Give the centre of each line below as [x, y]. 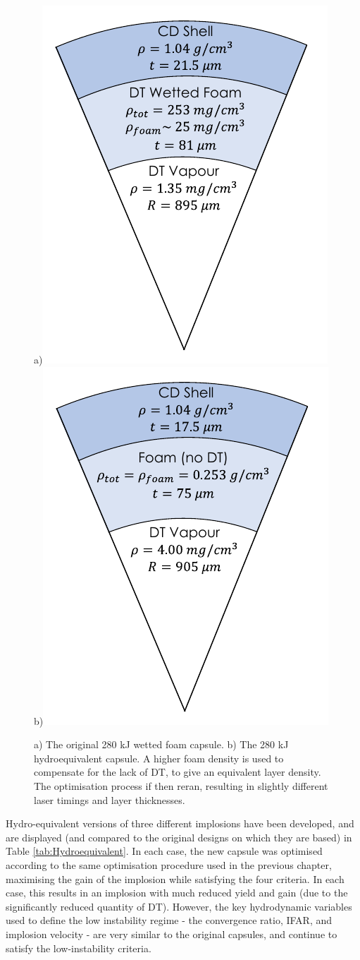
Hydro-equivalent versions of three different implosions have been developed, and [180, 823]
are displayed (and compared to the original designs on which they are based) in [179, 837]
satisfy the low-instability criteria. [79, 948]
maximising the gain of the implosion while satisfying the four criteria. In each [175, 878]
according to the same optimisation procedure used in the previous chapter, [169, 864]
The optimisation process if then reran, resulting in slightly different [181, 785]
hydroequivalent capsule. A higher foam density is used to [159, 758]
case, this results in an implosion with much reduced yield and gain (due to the [177, 893]
